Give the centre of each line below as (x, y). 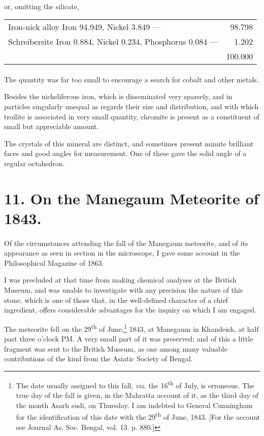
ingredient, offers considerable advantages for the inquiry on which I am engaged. (130, 310)
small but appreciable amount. (52, 126)
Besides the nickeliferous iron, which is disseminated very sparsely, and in (118, 96)
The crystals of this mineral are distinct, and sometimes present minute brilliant (129, 143)
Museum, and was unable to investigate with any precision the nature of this (124, 290)
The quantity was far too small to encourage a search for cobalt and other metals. (131, 79)
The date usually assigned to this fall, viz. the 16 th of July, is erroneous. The (135, 384)
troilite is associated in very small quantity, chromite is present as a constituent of (132, 116)
